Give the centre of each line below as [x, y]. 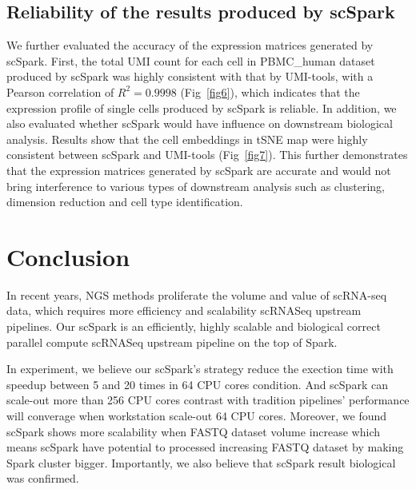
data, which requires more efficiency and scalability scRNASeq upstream [184, 310]
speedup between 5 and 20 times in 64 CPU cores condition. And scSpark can [197, 384]
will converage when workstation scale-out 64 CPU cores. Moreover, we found [197, 416]
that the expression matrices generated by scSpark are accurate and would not [199, 170]
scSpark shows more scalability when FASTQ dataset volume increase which [194, 431]
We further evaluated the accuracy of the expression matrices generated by [190, 45]
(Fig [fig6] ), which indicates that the [270, 91]
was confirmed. [43, 478]
